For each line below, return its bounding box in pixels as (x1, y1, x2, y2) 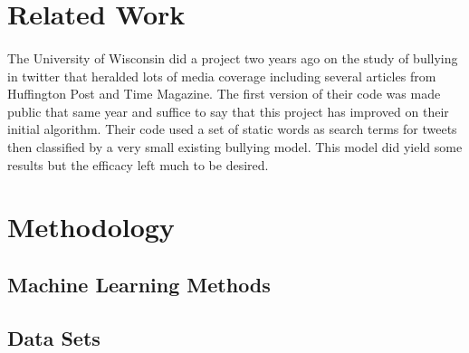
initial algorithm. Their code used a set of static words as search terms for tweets (7, 119, 457, 138)
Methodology (7, 208, 175, 245)
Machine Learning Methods (7, 270, 271, 298)
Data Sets (7, 323, 100, 351)
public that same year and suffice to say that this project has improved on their (7, 101, 449, 120)
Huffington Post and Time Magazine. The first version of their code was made (7, 84, 441, 103)
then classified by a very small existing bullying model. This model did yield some (7, 137, 463, 156)
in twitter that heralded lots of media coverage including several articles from (7, 66, 436, 85)
